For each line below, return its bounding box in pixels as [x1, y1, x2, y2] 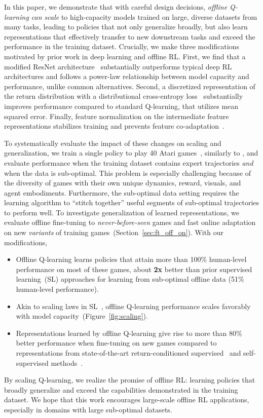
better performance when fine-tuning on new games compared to [16, 337, 217, 348]
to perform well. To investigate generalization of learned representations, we [4, 207, 240, 217]
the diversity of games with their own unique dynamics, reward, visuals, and [4, 177, 241, 188]
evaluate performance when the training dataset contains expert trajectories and [4, 157, 253, 168]
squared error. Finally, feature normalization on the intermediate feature [4, 110, 229, 121]
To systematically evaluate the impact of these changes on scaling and [4, 137, 221, 148]
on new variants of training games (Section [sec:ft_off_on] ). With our [4, 227, 223, 238]
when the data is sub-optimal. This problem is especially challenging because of [4, 167, 251, 178]
